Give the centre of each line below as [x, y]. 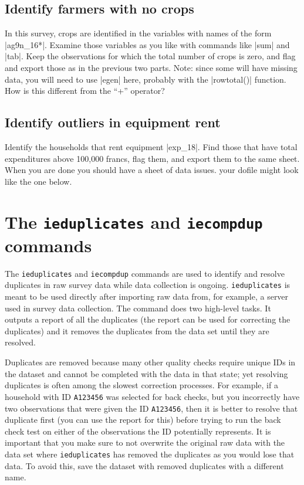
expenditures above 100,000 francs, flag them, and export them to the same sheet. [152, 158]
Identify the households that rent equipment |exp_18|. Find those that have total [151, 146]
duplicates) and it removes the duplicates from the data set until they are [137, 330]
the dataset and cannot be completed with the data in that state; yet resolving [146, 373]
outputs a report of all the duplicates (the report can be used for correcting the [148, 319]
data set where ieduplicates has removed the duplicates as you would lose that [150, 454]
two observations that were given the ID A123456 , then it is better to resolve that [151, 408]
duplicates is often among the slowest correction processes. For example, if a [141, 385]
